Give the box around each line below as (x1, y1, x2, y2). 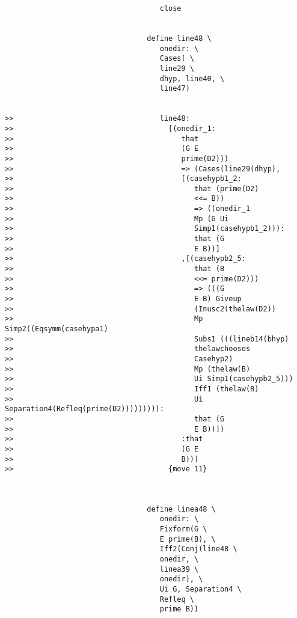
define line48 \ (147, 34, 212, 43)
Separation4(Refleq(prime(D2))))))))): (5, 405, 164, 414)
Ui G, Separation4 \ (159, 585, 242, 594)
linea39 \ (159, 564, 199, 574)
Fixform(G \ (159, 525, 207, 534)
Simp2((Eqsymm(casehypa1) (5, 325, 108, 333)
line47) (159, 84, 190, 93)
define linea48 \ (147, 504, 216, 513)
